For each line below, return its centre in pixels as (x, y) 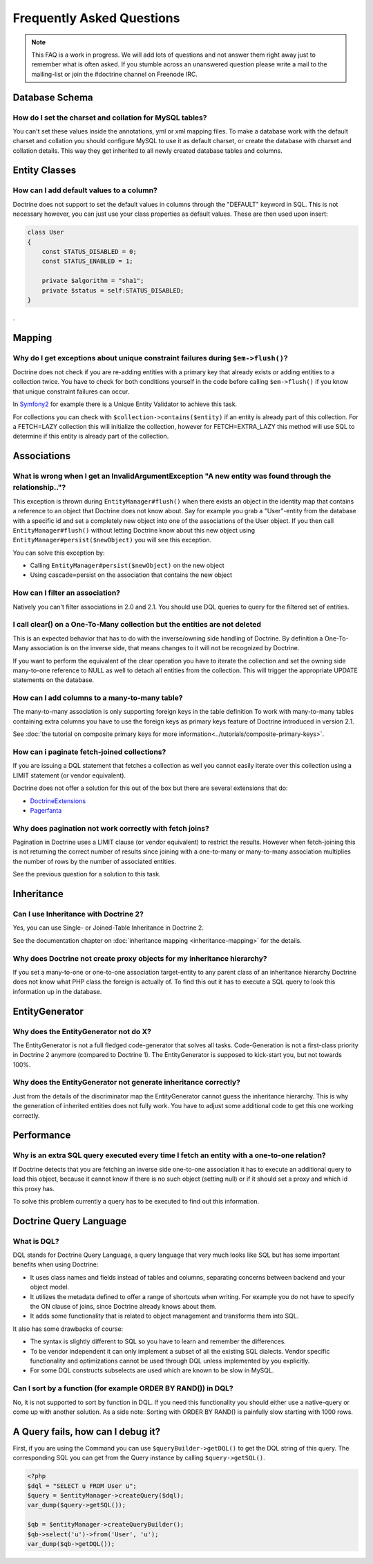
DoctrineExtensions (58, 801)
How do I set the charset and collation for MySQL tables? (110, 118)
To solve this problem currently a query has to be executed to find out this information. (136, 1201)
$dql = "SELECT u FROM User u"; (82, 1486)
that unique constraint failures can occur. (71, 392)
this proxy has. (34, 1188)
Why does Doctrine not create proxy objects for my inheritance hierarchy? (140, 958)
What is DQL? (36, 1241)
